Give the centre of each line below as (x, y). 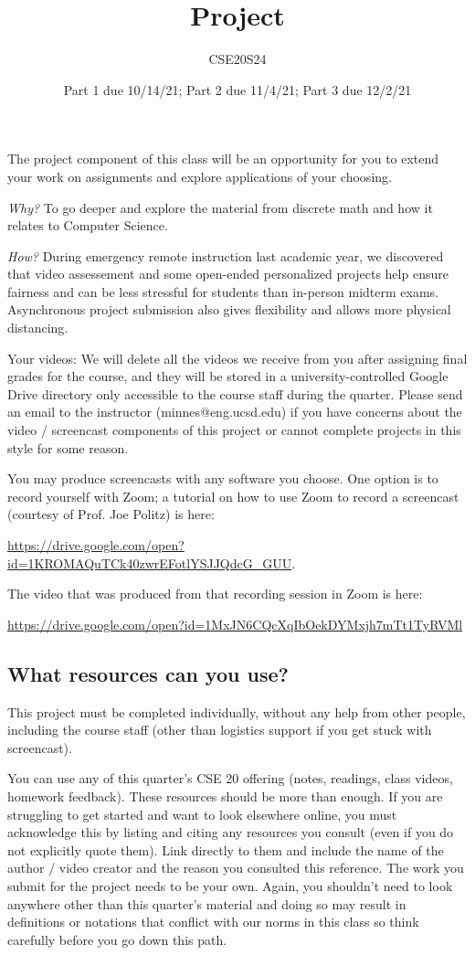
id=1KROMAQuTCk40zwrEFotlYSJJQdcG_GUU (150, 562)
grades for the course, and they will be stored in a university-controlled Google (228, 376)
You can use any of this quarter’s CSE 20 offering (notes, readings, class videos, (230, 778)
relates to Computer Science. (88, 225)
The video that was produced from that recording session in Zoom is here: (215, 594)
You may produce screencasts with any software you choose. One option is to (223, 478)
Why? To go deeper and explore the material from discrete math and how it (220, 207)
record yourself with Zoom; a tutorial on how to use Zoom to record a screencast (233, 496)
